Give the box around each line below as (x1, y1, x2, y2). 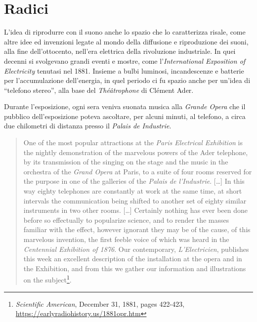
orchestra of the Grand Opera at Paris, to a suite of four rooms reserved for (23, 166, 252, 176)
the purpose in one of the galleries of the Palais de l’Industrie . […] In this (23, 176, 245, 186)
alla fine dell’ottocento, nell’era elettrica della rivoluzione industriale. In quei (4, 46, 236, 56)
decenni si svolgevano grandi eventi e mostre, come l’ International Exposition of (4, 55, 246, 66)
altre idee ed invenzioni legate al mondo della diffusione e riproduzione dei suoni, (4, 36, 249, 46)
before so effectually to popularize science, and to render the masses (23, 214, 229, 225)
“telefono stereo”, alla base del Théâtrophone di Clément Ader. (4, 84, 194, 95)
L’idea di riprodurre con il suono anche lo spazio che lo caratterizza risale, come (4, 27, 246, 37)
